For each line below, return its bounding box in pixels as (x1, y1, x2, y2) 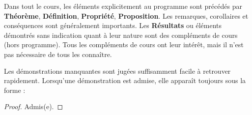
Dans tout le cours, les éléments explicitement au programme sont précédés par (4, 1, 242, 11)
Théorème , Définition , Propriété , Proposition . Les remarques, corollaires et (4, 10, 249, 21)
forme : (4, 85, 26, 95)
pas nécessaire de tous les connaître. (4, 49, 112, 59)
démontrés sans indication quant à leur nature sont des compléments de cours (4, 29, 238, 40)
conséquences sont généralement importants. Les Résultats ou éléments (4, 20, 222, 30)
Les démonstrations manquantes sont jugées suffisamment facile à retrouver (4, 65, 231, 76)
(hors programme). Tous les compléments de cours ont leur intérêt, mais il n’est (4, 39, 244, 50)
